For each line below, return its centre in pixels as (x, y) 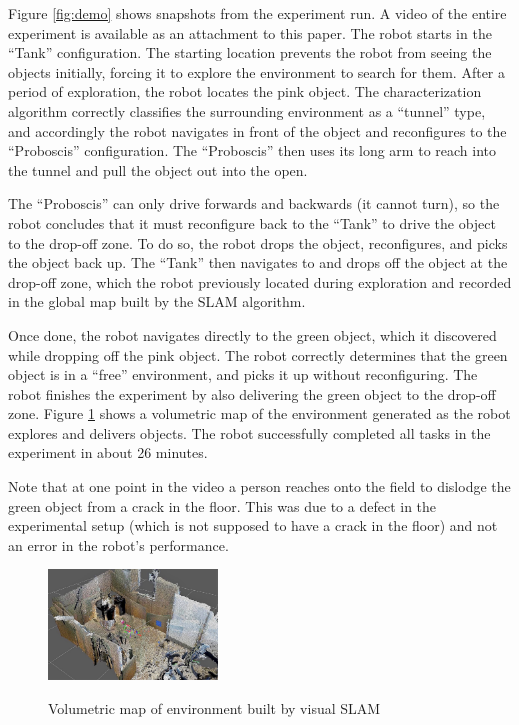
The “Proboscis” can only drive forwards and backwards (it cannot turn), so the (254, 203)
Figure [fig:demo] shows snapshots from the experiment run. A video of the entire (257, 13)
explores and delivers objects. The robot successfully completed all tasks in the (249, 432)
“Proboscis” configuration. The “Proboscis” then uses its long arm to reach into (252, 150)
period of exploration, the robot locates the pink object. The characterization (245, 91)
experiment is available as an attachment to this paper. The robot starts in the (250, 32)
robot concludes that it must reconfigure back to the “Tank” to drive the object (252, 222)
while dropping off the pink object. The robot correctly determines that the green (258, 354)
